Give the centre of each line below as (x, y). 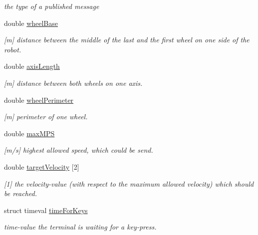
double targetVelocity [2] (42, 166)
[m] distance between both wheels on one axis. (73, 83)
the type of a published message (52, 6)
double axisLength (32, 66)
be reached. (21, 193)
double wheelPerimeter (39, 100)
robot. (13, 49)
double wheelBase (31, 23)
